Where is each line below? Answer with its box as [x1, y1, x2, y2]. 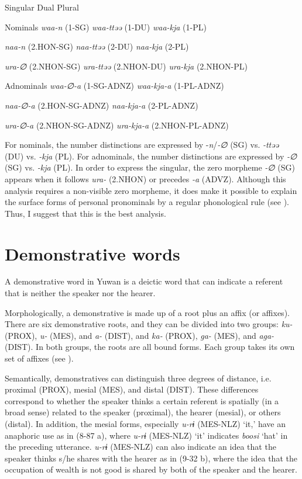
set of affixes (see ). [5, 352, 74, 364]
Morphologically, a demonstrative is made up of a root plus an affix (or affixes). [5, 306, 290, 318]
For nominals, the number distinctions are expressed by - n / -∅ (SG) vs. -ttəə [5, 138, 279, 151]
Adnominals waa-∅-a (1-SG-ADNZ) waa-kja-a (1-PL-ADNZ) [5, 79, 224, 92]
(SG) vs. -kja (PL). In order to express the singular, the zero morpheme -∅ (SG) [5, 161, 295, 173]
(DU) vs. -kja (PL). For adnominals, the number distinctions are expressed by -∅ [5, 150, 297, 162]
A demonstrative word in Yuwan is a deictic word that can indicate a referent [5, 275, 283, 287]
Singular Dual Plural [5, 1, 79, 13]
